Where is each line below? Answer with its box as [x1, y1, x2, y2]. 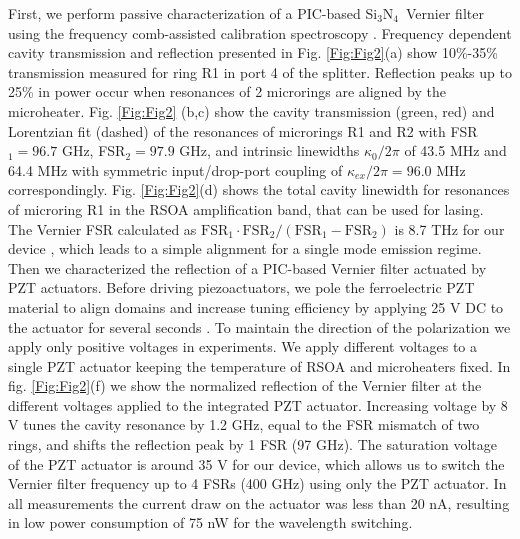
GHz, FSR [61, 140, 126, 161]
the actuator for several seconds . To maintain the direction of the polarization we [8, 316, 511, 337]
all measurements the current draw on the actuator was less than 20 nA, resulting [8, 492, 510, 513]
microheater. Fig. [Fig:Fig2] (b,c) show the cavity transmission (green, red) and [8, 100, 495, 121]
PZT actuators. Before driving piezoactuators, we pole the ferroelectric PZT [8, 277, 475, 298]
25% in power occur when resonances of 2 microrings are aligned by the [8, 81, 446, 102]
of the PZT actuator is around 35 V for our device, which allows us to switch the [8, 453, 505, 474]
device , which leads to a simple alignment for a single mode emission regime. [8, 238, 482, 259]
